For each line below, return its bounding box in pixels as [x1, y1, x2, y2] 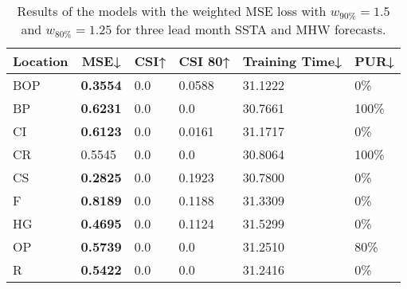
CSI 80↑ [178, 52, 230, 70]
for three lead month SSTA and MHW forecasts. [115, 20, 386, 38]
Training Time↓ [242, 52, 342, 70]
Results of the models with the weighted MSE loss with [17, 2, 327, 20]
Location [13, 52, 68, 70]
